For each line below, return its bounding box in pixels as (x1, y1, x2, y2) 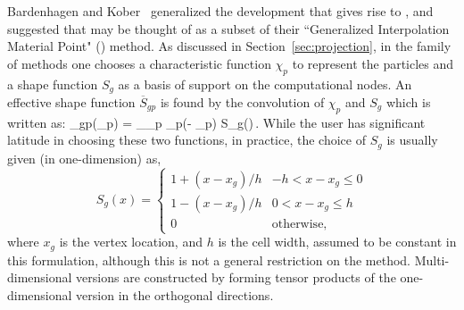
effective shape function (7, 93, 136, 112)
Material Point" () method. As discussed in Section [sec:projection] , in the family (7, 37, 452, 55)
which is (385, 93, 431, 112)
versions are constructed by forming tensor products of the (76, 268, 396, 287)
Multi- (414, 250, 450, 269)
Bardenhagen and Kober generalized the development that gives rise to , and (7, 2, 434, 20)
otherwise (271, 217, 324, 230)
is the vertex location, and (59, 232, 203, 251)
